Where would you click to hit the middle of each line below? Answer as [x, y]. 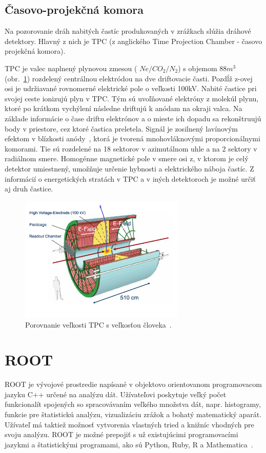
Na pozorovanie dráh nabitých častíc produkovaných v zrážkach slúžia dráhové [128, 31]
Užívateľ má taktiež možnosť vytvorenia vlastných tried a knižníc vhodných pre [129, 424]
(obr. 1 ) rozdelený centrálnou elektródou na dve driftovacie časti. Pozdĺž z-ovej [129, 78]
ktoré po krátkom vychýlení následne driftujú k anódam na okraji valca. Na [124, 108]
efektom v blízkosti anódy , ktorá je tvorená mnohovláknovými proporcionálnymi [132, 138]
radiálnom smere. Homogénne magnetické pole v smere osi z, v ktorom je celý [127, 158]
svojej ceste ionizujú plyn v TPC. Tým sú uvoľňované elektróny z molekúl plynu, [132, 98]
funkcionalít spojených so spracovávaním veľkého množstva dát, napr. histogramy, [133, 404]
